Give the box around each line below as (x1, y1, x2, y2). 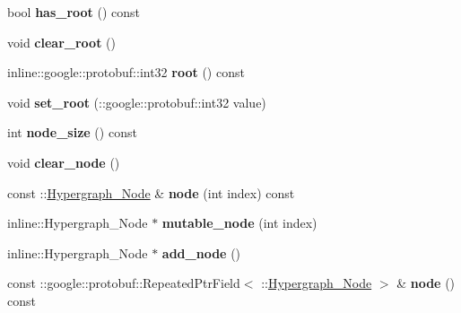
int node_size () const (7, 123, 137, 142)
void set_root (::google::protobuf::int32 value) (7, 92, 266, 111)
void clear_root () (7, 32, 116, 51)
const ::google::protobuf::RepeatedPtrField (7, 274, 240, 292)
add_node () (161, 243, 241, 262)
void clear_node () (7, 152, 120, 171)
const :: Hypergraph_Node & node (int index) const (7, 183, 295, 202)
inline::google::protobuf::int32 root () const (7, 63, 245, 82)
